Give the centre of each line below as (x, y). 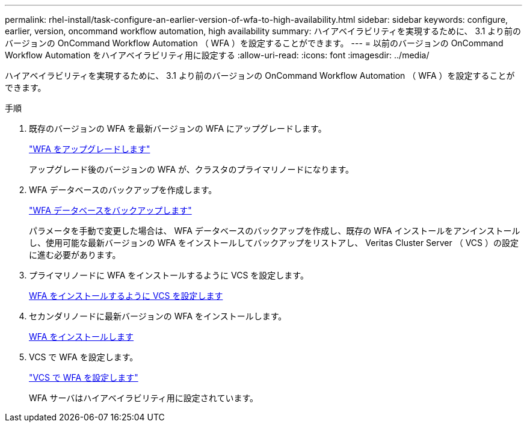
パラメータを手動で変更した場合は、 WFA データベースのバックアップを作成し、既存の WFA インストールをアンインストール (275, 231)
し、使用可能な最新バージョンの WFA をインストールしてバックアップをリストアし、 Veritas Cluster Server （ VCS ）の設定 (274, 243)
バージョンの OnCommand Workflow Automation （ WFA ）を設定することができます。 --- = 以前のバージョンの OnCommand (254, 43)
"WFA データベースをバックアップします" (110, 210)
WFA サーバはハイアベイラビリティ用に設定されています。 (144, 398)
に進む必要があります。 (75, 255)
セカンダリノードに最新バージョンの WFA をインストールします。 (158, 316)
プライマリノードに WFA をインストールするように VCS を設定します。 (169, 275)
